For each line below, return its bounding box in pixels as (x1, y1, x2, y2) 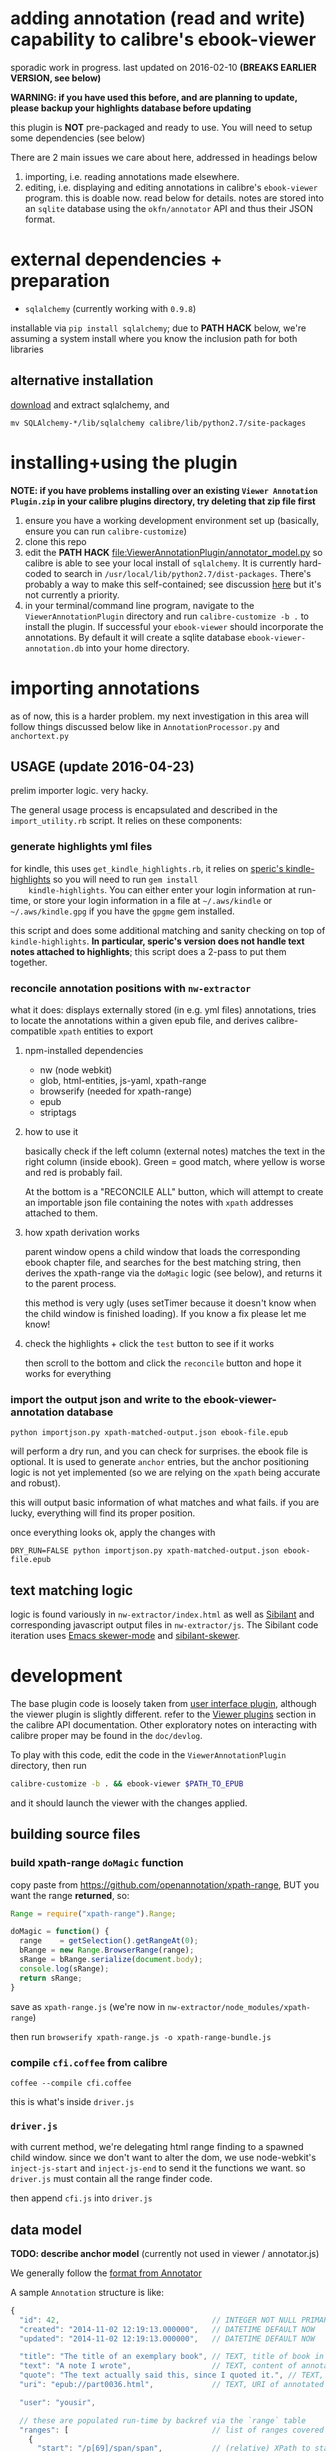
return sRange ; (19, 1973, 83, 1983)
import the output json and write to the (10, 1392, 202, 1406)
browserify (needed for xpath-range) (39, 1085, 193, 1097)
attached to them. (24, 1207, 98, 1219)
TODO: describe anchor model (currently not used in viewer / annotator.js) (10, 2247, 320, 2259)
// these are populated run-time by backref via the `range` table (19, 2415, 307, 2426)
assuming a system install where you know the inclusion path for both (10, 332, 298, 344)
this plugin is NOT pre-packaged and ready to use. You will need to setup (10, 121, 313, 133)
